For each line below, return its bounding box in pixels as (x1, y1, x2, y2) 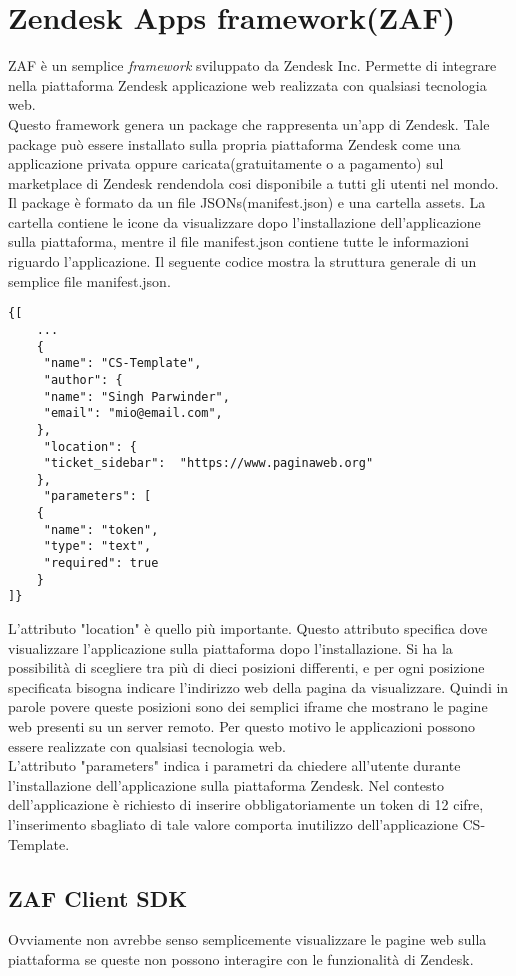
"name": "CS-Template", (43, 356, 202, 371)
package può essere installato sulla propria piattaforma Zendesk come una (8, 133, 461, 154)
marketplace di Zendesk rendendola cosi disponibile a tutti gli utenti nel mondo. (8, 172, 499, 193)
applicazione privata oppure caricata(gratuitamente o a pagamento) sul (8, 153, 444, 174)
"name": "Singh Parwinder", (43, 389, 230, 404)
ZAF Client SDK (8, 882, 188, 913)
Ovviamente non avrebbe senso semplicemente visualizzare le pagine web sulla (8, 929, 487, 950)
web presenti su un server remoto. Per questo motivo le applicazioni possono (8, 716, 476, 737)
